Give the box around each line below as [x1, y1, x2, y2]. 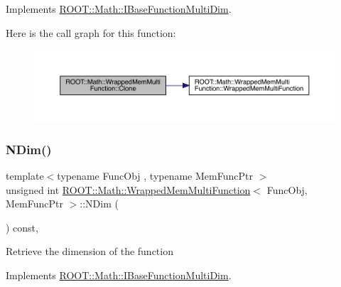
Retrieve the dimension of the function [6, 244, 173, 259]
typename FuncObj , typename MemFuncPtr [57, 168, 253, 183]
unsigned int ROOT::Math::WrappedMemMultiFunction [6, 182, 251, 197]
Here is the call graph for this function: [6, 25, 176, 40]
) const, [6, 220, 38, 234]
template [6, 168, 44, 183]
